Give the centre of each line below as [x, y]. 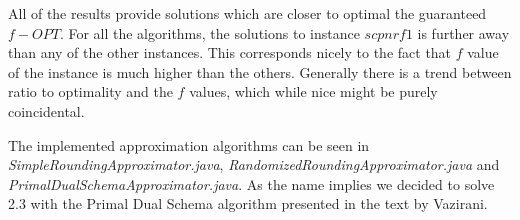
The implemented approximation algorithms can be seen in [189, 144]
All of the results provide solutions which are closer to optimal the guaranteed [247, 13]
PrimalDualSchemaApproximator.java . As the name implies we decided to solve [251, 183]
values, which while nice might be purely [313, 91]
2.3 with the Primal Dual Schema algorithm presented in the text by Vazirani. [248, 203]
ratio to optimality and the [90, 91]
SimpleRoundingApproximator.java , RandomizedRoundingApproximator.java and [254, 164]
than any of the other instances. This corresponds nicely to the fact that [230, 52]
